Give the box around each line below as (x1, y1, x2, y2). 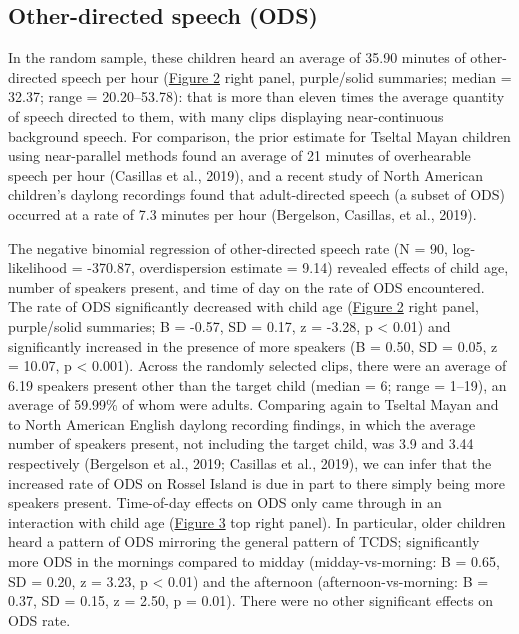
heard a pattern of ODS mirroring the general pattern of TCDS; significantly (8, 531, 480, 552)
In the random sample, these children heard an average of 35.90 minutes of (8, 47, 466, 68)
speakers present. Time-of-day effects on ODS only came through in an (8, 492, 442, 513)
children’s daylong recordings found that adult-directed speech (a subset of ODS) (8, 184, 505, 205)
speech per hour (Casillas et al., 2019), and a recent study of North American (8, 164, 483, 185)
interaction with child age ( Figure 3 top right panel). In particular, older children (8, 511, 506, 532)
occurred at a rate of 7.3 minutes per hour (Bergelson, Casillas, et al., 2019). (8, 203, 477, 224)
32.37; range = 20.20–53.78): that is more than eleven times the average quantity (8, 86, 505, 107)
